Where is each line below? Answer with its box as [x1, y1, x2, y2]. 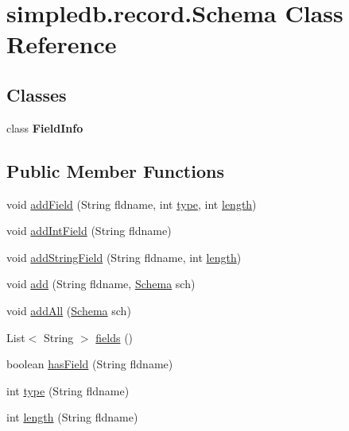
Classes [6, 82, 67, 106]
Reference [6, 28, 117, 60]
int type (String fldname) [6, 382, 130, 398]
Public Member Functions [6, 158, 224, 183]
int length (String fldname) [6, 409, 138, 425]
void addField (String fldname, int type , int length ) [6, 195, 257, 212]
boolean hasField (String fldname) [6, 356, 173, 372]
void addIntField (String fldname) [6, 222, 172, 239]
